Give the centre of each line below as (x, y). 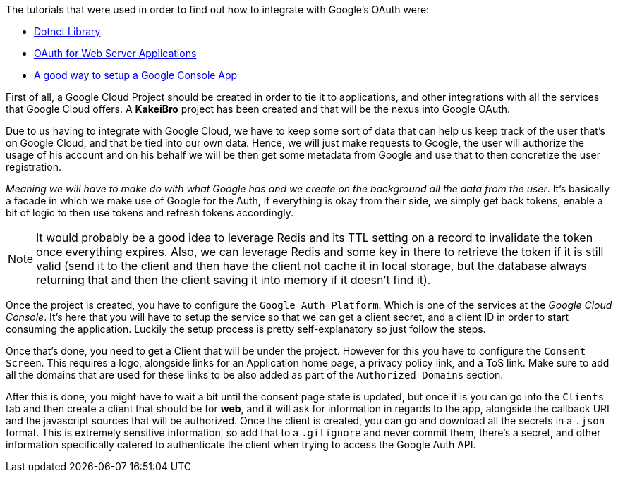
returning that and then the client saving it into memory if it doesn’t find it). (234, 280)
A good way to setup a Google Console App (136, 75)
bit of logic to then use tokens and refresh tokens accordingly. (150, 213)
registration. (34, 167)
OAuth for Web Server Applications (115, 53)
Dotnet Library (67, 31)
